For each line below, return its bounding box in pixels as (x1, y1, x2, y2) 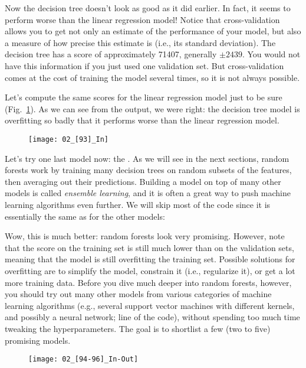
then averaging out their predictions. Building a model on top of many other (5, 175, 281, 187)
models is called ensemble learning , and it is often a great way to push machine (5, 187, 291, 199)
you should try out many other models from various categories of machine (5, 288, 272, 300)
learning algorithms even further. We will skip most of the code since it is (5, 198, 271, 210)
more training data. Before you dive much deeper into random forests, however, (5, 276, 292, 288)
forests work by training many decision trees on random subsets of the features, (5, 164, 292, 176)
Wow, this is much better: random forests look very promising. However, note (5, 230, 285, 242)
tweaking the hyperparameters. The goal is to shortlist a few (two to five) (5, 322, 271, 334)
